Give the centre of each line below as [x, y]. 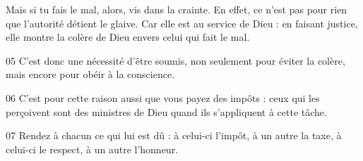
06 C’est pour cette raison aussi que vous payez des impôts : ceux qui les [163, 97]
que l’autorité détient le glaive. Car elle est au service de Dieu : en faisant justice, [182, 23]
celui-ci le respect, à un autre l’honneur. [92, 149]
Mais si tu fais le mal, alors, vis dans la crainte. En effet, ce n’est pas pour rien [177, 9]
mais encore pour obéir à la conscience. [90, 74]
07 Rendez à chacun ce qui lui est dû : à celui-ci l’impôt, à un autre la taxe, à [174, 135]
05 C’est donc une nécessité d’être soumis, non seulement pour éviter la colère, [175, 60]
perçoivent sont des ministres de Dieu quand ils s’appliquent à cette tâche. [166, 111]
